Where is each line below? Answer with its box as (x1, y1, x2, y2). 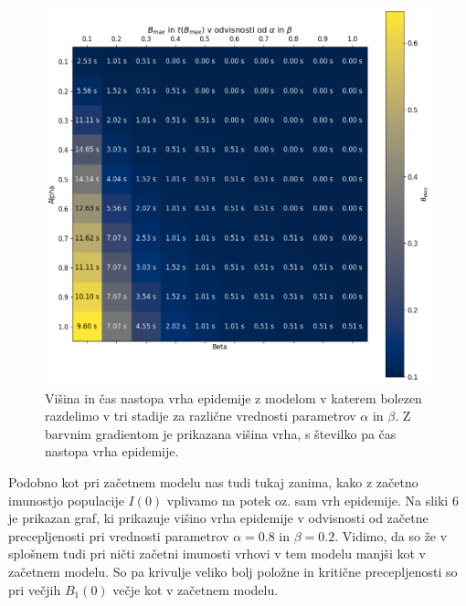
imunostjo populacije (8, 490, 124, 509)
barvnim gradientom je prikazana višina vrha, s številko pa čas (45, 423, 397, 443)
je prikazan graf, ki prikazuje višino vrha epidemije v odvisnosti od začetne (8, 508, 429, 528)
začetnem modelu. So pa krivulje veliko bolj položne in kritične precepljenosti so (8, 561, 458, 580)
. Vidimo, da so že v (334, 526, 448, 545)
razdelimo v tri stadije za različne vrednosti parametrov (45, 406, 356, 425)
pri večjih (8, 580, 61, 599)
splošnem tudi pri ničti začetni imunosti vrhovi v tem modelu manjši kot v (8, 544, 426, 563)
